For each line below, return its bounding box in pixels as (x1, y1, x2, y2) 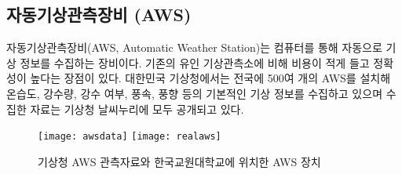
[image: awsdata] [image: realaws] (38, 131, 221, 143)
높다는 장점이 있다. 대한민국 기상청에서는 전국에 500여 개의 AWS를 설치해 (30, 70, 391, 86)
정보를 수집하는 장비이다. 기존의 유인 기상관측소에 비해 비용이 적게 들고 (20, 54, 370, 71)
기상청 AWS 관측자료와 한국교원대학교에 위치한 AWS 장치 (38, 153, 321, 169)
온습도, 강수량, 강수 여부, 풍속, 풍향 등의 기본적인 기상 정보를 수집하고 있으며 (6, 85, 383, 101)
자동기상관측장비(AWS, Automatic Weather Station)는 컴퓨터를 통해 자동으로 (6, 39, 382, 56)
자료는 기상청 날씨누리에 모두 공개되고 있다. (30, 100, 244, 117)
